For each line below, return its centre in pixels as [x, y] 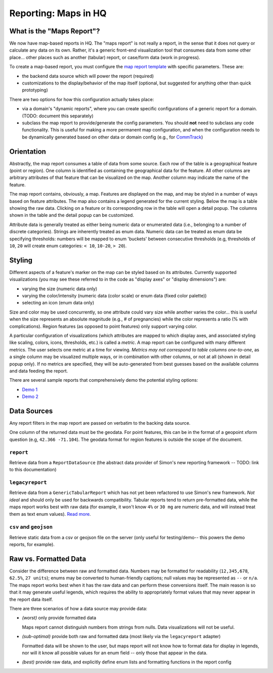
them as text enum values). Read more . [50, 514]
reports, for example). [32, 545]
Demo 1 [30, 389]
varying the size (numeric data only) [60, 289]
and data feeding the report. [39, 371]
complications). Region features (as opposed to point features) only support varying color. [103, 326]
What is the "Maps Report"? [55, 31]
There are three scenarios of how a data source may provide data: [78, 609]
